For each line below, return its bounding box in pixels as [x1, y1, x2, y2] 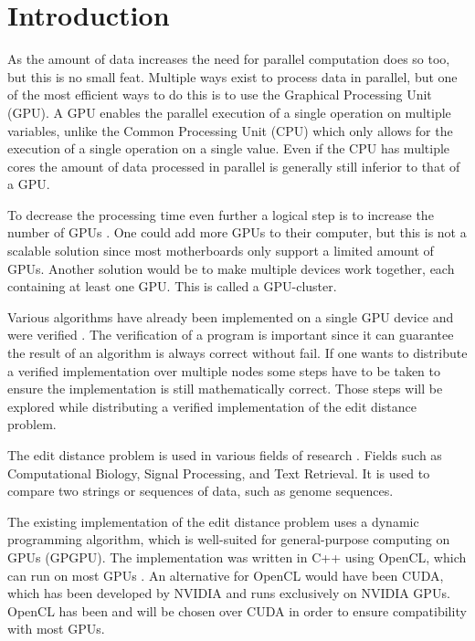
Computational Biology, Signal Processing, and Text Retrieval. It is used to [7, 463, 430, 482]
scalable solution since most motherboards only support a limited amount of [7, 241, 434, 260]
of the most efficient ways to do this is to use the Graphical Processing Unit [7, 85, 432, 104]
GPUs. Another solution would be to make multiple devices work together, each [7, 258, 455, 278]
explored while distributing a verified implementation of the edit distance [7, 396, 417, 415]
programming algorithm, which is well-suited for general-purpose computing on [7, 530, 450, 549]
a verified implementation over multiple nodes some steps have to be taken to [7, 361, 440, 380]
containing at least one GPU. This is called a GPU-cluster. [7, 277, 337, 296]
